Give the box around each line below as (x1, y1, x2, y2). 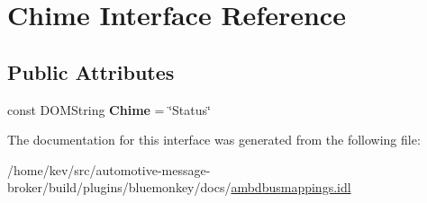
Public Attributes (7, 57, 175, 85)
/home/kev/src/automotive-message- (7, 160, 211, 179)
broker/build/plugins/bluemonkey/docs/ (7, 178, 232, 197)
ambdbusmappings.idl (231, 178, 351, 197)
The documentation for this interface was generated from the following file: (7, 130, 421, 149)
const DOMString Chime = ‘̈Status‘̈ (7, 100, 211, 119)
